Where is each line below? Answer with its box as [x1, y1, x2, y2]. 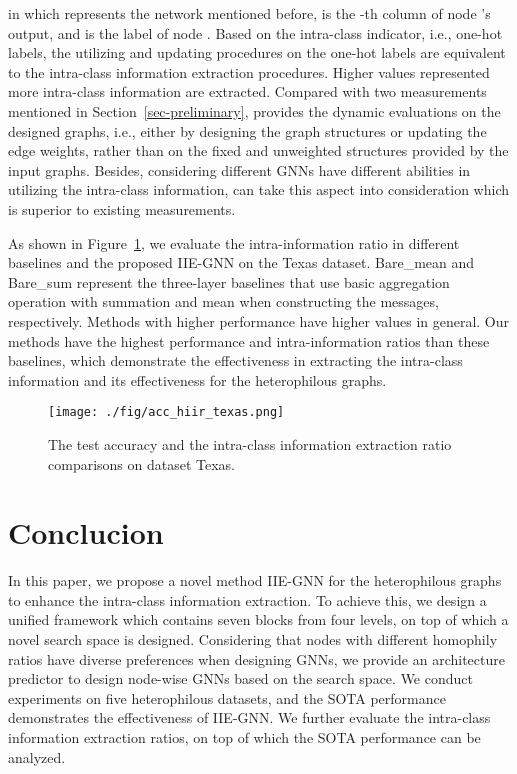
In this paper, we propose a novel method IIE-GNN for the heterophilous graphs [8, 570, 502, 591]
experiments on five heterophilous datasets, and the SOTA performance [8, 687, 446, 708]
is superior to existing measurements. [8, 198, 236, 219]
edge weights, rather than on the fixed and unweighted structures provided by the [8, 140, 509, 161]
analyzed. [8, 746, 66, 767]
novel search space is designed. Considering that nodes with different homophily [8, 629, 498, 650]
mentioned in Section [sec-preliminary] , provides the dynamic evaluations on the [8, 100, 501, 121]
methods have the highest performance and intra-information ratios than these [8, 330, 490, 351]
